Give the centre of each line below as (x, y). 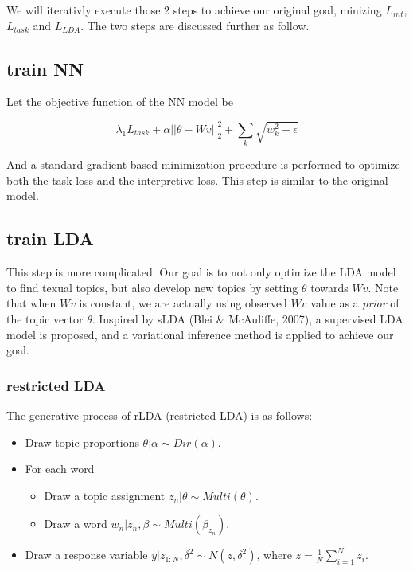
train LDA (50, 239)
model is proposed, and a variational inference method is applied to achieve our (200, 334)
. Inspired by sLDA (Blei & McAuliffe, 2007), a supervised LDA (247, 319)
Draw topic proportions (82, 442)
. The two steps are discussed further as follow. (195, 25)
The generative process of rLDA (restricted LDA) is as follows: (160, 415)
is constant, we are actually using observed (183, 303)
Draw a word (76, 524)
